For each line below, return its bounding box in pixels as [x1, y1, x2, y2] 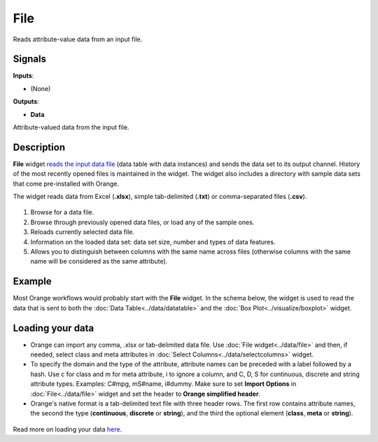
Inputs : [13, 71, 34, 80]
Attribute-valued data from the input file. [13, 123, 129, 132]
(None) [30, 84, 51, 92]
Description [13, 141, 66, 153]
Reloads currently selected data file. [30, 228, 134, 236]
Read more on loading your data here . [13, 424, 122, 434]
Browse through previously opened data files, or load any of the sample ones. [30, 218, 255, 226]
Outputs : [13, 97, 40, 106]
